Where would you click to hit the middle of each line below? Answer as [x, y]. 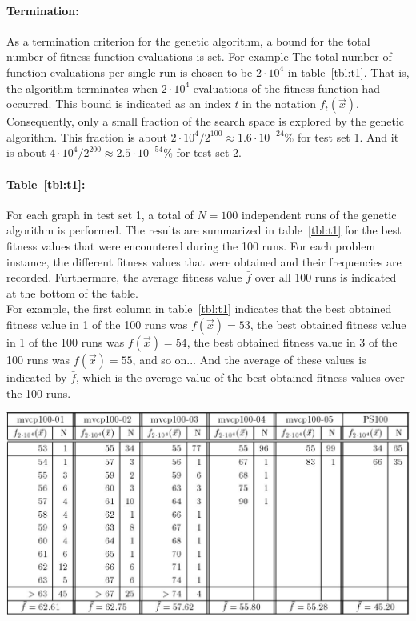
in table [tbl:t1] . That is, [348, 72]
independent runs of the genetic [319, 214]
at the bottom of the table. [72, 292]
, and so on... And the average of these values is [249, 359]
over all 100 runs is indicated [326, 277]
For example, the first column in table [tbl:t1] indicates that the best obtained [199, 308]
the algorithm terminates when [82, 88]
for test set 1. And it [348, 136]
